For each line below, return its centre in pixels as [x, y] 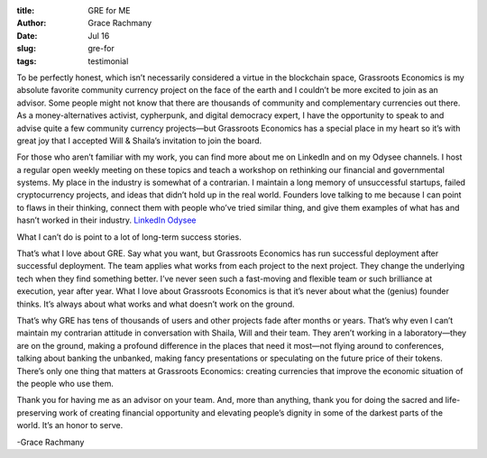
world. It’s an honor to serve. [70, 426]
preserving [37, 412]
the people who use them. [65, 383]
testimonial [108, 61]
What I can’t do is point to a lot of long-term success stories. [129, 237]
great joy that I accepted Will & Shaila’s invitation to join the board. [139, 141]
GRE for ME [109, 10]
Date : [27, 35]
